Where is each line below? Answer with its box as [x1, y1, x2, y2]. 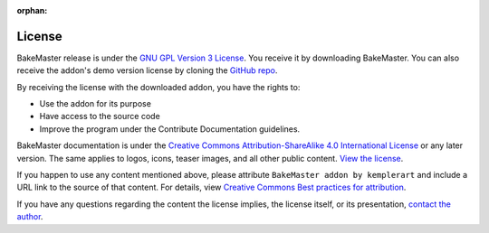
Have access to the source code [39, 111, 160, 122]
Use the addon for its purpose [39, 98, 151, 109]
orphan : [16, 5, 48, 15]
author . [16, 211, 43, 222]
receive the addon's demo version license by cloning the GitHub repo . [16, 65, 278, 76]
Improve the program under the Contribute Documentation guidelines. [39, 123, 301, 135]
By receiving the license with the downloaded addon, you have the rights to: [16, 81, 301, 92]
